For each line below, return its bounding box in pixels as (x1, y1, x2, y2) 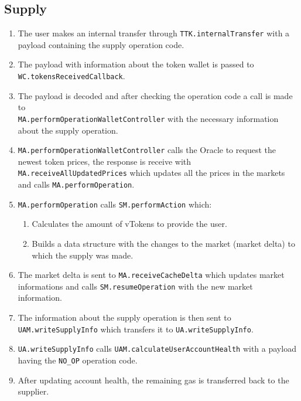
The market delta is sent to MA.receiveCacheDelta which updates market (18, 269, 285, 281)
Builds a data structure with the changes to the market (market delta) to (32, 237, 295, 249)
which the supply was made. (32, 249, 134, 261)
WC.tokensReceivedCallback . (18, 70, 125, 82)
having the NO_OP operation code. (18, 354, 138, 366)
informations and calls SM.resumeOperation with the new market (18, 280, 253, 292)
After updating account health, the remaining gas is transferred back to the (18, 373, 289, 386)
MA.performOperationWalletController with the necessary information (18, 112, 279, 124)
